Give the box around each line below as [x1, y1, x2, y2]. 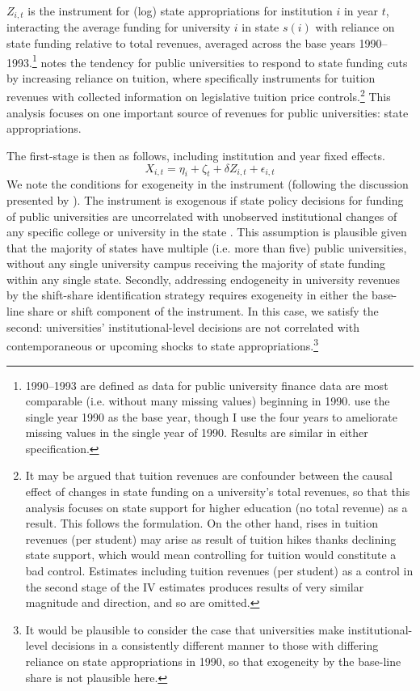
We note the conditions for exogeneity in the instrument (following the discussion [6, 176, 409, 193]
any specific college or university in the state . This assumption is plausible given [6, 223, 407, 240]
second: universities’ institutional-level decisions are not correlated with [6, 318, 359, 335]
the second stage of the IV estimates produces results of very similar [25, 578, 364, 595]
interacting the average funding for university [6, 19, 231, 36]
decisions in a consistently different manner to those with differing [51, 637, 379, 654]
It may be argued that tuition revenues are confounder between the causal [25, 467, 393, 484]
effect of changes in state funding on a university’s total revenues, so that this [25, 483, 410, 500]
